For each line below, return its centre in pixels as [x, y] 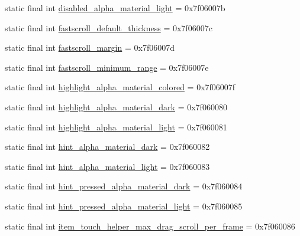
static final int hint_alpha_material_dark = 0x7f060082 [107, 147]
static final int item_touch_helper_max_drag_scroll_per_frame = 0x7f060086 [150, 226]
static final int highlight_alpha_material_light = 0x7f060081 [116, 127]
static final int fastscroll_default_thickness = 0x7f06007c [109, 27]
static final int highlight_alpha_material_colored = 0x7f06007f [120, 87]
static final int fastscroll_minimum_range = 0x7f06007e [107, 67]
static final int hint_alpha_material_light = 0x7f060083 [107, 166]
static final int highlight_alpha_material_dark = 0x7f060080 [116, 106]
